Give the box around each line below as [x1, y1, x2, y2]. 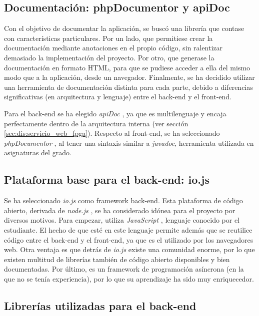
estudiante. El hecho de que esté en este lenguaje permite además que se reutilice [4, 224, 252, 235]
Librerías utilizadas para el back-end [4, 298, 196, 313]
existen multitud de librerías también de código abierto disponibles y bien [4, 254, 230, 264]
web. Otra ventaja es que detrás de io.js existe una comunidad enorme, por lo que [4, 244, 255, 255]
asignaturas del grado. [4, 147, 71, 158]
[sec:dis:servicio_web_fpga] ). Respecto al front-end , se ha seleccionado [4, 128, 220, 138]
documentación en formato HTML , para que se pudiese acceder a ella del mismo [4, 62, 250, 72]
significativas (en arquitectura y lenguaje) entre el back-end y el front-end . [4, 91, 231, 102]
